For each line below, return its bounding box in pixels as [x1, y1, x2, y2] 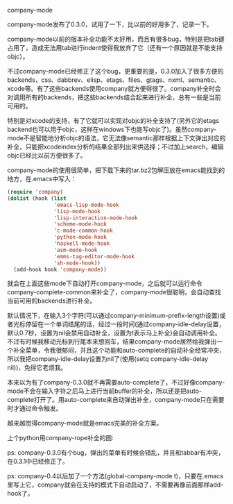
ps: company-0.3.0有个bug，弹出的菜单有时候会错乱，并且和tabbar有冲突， [7, 448, 225, 457]
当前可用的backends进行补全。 [7, 296, 96, 305]
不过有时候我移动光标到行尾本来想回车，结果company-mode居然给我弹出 [7, 337, 217, 346]
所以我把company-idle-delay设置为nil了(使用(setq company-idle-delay [7, 355, 209, 363]
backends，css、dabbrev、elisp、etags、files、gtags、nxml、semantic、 [7, 76, 221, 84]
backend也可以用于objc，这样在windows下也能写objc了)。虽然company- [7, 125, 217, 133]
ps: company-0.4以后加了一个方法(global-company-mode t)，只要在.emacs [7, 472, 224, 480]
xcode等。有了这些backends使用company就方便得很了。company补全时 [7, 85, 216, 92]
